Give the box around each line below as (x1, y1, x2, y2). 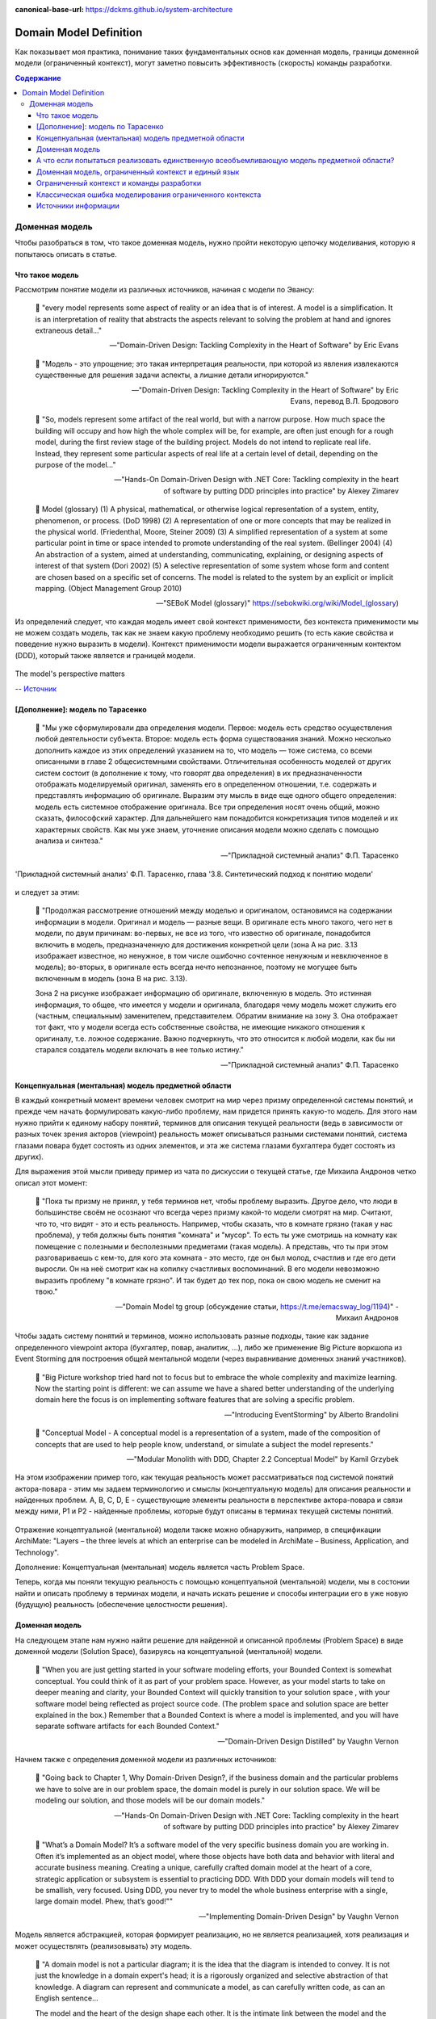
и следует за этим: (15, 888, 80, 897)
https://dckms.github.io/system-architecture (85, 5, 233, 14)
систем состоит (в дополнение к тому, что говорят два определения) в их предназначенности (35, 768, 363, 778)
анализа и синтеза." (35, 836, 104, 846)
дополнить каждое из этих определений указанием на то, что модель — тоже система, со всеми (35, 745, 373, 755)
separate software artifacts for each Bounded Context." (35, 1721, 220, 1731)
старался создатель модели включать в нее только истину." (35, 1045, 244, 1055)
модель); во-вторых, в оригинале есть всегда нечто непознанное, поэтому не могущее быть (35, 962, 358, 972)
